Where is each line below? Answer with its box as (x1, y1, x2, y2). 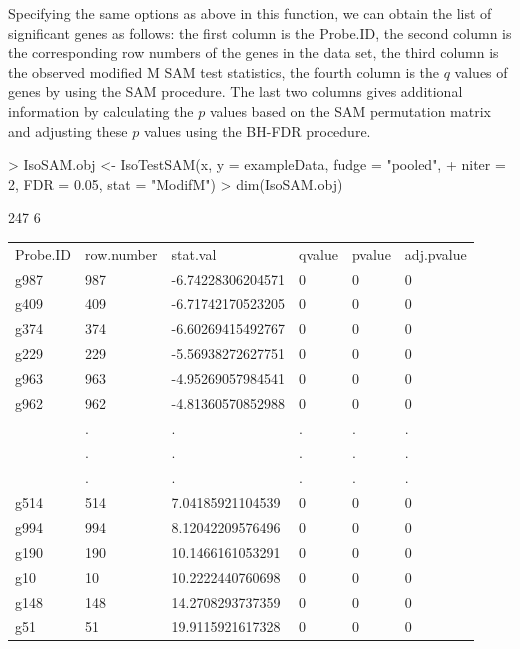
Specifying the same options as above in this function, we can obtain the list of (8, 3, 492, 23)
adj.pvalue (404, 243, 467, 264)
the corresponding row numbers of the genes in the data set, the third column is (8, 42, 499, 63)
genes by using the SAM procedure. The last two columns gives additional (8, 81, 463, 102)
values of (454, 61, 508, 82)
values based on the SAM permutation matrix (209, 100, 491, 121)
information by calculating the (8, 100, 194, 121)
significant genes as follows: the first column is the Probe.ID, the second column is (8, 22, 512, 43)
